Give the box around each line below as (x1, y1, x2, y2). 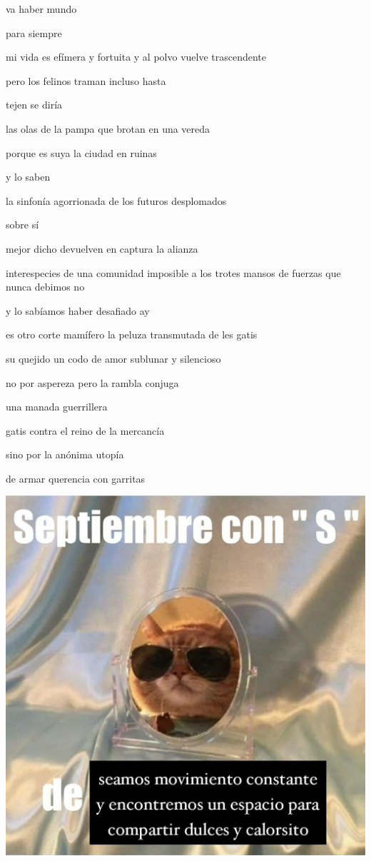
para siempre (6, 25, 62, 40)
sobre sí (6, 217, 39, 232)
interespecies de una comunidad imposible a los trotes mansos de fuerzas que (6, 265, 341, 280)
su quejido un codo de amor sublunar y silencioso (6, 351, 221, 366)
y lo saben (6, 169, 51, 184)
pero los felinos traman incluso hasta (6, 73, 166, 88)
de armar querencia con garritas (6, 470, 146, 485)
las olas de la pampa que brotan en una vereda (6, 121, 210, 136)
